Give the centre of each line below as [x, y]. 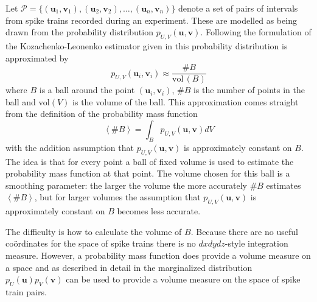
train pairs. [26, 291]
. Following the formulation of [256, 32]
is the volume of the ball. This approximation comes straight [186, 101]
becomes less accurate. [159, 211]
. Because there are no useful [244, 231]
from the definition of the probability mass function [102, 114]
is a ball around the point [87, 90]
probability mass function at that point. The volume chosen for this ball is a [148, 173]
